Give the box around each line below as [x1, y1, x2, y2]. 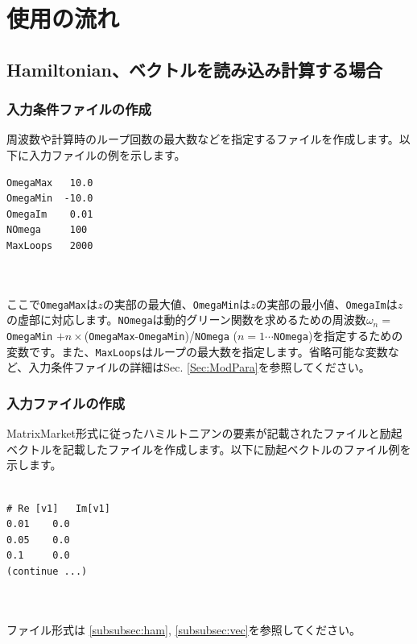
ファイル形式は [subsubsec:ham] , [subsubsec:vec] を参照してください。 [6, 621, 361, 638]
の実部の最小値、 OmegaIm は [255, 295, 398, 312]
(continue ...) [6, 565, 88, 577]
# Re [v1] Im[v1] [6, 502, 110, 514]
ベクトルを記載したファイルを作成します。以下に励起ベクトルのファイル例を [6, 440, 411, 457]
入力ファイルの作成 [6, 393, 126, 413]
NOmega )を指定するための [273, 327, 403, 344]
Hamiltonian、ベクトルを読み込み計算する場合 [6, 56, 382, 81]
